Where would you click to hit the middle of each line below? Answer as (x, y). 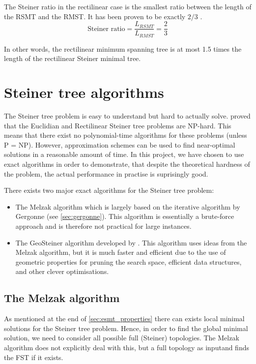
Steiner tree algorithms (84, 92)
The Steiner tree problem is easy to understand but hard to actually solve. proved (127, 116)
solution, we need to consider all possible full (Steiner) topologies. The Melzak (122, 338)
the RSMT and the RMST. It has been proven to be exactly (95, 16)
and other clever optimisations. (62, 271)
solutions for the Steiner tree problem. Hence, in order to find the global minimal (126, 328)
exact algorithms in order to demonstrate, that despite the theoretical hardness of (127, 164)
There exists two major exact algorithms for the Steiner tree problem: (109, 190)
